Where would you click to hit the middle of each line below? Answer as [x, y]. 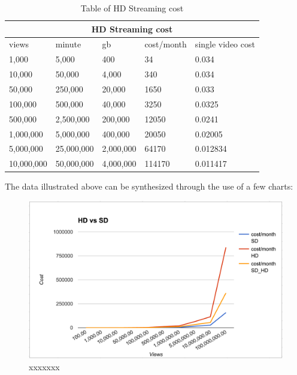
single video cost [225, 44]
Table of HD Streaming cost [132, 8]
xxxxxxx [44, 366]
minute [68, 44]
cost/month [166, 44]
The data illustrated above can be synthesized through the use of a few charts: [149, 186]
